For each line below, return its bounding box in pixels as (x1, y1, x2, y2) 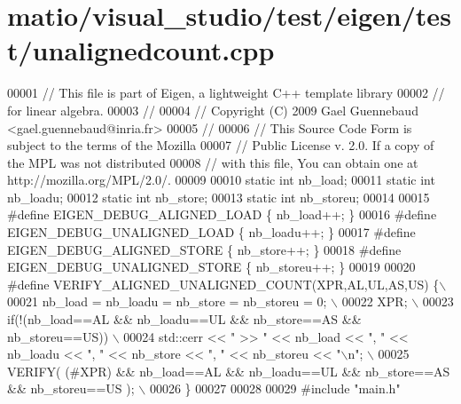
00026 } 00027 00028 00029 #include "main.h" (149, 379, 401, 398)
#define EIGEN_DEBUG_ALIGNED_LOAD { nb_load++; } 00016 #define (7, 205, 437, 224)
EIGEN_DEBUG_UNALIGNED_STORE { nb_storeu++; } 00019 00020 (7, 257, 416, 276)
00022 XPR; (341, 292, 408, 311)
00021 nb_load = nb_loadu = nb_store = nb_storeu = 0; (7, 292, 327, 311)
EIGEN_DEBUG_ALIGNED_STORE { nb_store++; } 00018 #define (7, 240, 402, 258)
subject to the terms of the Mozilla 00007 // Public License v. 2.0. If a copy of (7, 136, 434, 154)
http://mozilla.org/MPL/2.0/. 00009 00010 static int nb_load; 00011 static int (7, 170, 435, 189)
